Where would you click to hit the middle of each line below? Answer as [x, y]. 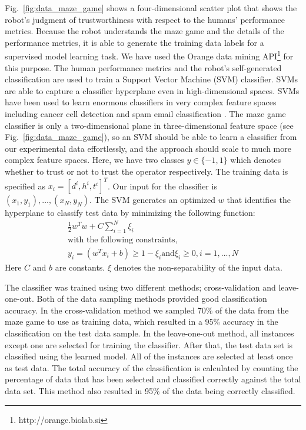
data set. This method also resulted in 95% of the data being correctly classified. [150, 390]
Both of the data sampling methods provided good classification [152, 299]
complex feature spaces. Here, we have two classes [94, 160]
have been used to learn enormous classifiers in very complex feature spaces [141, 102]
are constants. [80, 267]
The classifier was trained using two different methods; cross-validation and [140, 287]
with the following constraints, [123, 240]
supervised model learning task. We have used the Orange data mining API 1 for [149, 55]
